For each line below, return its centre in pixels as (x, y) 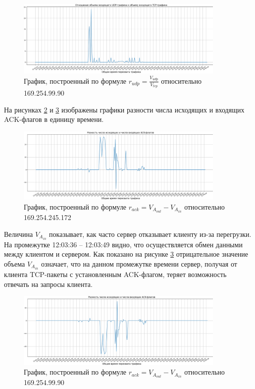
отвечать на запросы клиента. (48, 284)
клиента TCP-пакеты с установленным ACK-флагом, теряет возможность (115, 274)
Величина (19, 234)
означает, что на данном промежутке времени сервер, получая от (139, 263)
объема (15, 263)
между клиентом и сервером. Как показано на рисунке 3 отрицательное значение (126, 254)
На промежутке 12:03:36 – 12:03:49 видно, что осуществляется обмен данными (123, 244)
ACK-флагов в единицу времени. (54, 119)
